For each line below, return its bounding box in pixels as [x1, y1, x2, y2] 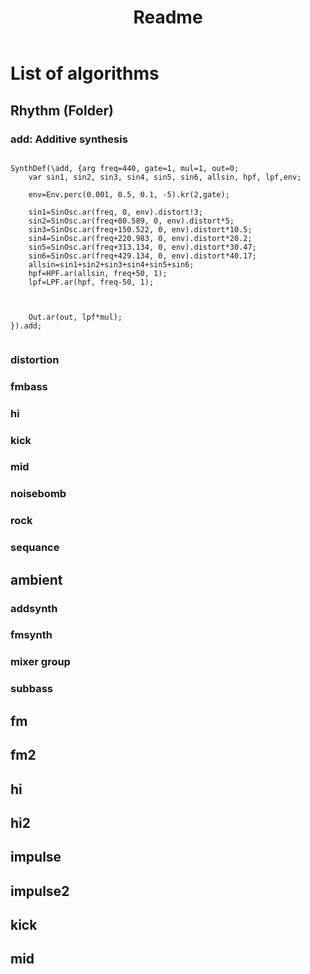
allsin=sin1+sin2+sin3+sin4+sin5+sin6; [28, 259, 195, 270]
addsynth [10, 601, 58, 615]
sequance [10, 541, 60, 555]
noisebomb [10, 487, 67, 501]
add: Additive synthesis [10, 132, 128, 146]
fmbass [10, 379, 48, 393]
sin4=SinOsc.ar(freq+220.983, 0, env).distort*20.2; [28, 233, 253, 243]
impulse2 [10, 882, 70, 900]
